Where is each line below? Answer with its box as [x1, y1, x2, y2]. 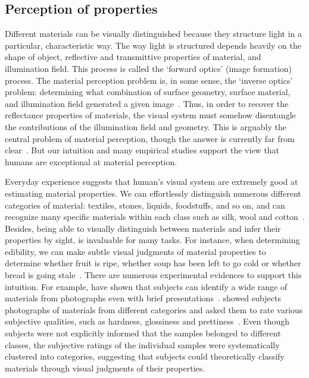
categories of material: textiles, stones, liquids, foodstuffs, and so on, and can [5, 199, 285, 211]
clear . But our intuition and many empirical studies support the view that [5, 144, 280, 156]
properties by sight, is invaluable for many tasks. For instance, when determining [5, 234, 300, 246]
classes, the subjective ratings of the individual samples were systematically [5, 338, 280, 351]
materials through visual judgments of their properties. [5, 361, 205, 374]
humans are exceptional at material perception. [5, 155, 177, 168]
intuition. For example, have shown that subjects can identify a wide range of [5, 280, 288, 292]
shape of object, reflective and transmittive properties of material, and [5, 51, 261, 63]
